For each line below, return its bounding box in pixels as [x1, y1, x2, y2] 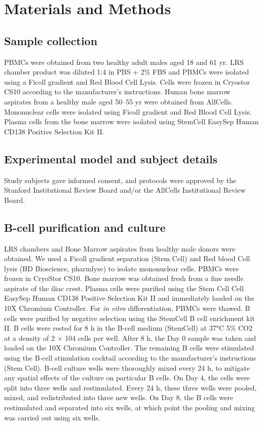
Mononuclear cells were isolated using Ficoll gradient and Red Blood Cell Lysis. [4, 106, 252, 117]
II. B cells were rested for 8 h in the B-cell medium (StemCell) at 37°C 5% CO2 [4, 323, 252, 333]
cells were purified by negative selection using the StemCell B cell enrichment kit [4, 312, 255, 323]
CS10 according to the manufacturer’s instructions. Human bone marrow [4, 86, 231, 97]
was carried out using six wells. [4, 412, 100, 422]
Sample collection [4, 32, 98, 48]
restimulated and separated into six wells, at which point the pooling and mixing [4, 402, 255, 413]
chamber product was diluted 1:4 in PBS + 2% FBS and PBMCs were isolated [4, 66, 249, 77]
